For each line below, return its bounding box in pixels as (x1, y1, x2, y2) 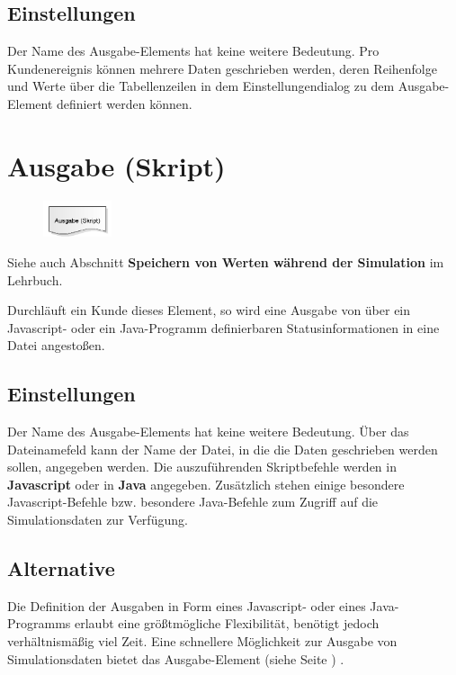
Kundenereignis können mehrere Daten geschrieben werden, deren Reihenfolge (7, 58, 437, 77)
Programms (7, 614, 71, 633)
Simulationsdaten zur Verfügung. (7, 510, 188, 529)
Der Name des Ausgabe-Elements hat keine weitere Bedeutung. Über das (7, 422, 409, 441)
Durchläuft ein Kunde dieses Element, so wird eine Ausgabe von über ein (7, 301, 411, 319)
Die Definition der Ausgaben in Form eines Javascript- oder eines (7, 596, 366, 615)
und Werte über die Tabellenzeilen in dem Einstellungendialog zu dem (7, 76, 395, 95)
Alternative (7, 554, 115, 582)
